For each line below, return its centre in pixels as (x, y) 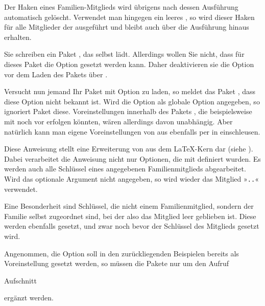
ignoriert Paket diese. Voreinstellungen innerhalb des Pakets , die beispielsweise (128, 111)
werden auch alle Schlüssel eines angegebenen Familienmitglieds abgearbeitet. (125, 169)
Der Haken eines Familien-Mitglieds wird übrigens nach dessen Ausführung (121, 7)
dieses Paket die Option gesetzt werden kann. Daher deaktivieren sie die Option (129, 64)
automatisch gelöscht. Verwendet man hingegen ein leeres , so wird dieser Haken (129, 17)
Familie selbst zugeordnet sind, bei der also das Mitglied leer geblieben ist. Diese (130, 216)
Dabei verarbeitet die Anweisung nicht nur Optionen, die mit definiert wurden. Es (132, 158)
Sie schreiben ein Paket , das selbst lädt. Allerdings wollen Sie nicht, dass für (124, 54)
